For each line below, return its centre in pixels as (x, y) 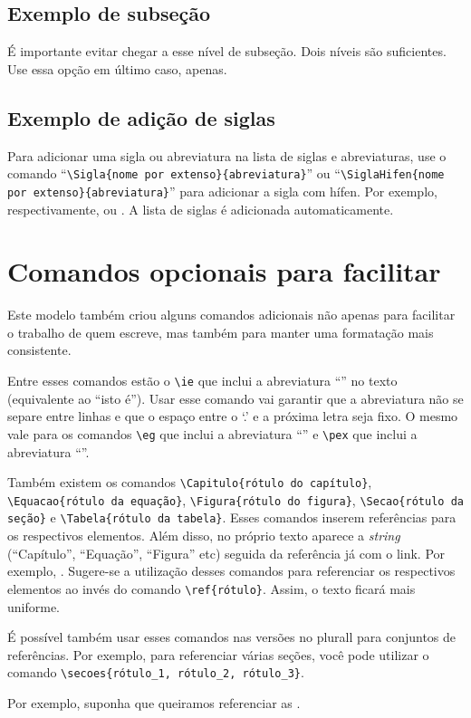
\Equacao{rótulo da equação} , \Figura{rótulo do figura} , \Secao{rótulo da (235, 499)
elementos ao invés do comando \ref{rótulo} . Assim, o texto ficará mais (211, 588)
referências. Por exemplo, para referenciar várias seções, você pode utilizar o (218, 654)
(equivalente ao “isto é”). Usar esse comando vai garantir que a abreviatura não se (235, 398)
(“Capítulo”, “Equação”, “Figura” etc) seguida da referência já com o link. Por (226, 553)
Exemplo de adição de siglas (141, 117)
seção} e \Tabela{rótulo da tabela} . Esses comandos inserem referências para (232, 517)
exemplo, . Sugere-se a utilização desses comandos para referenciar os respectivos (231, 571)
